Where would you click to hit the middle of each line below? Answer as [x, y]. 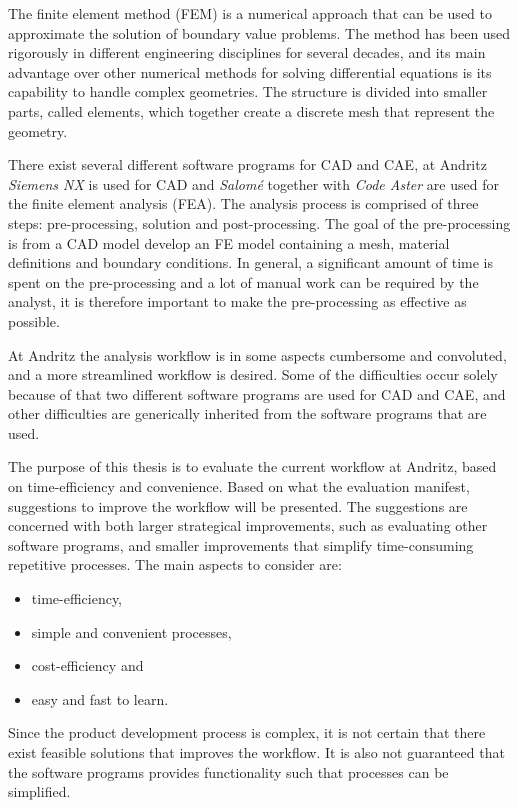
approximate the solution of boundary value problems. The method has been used [259, 32]
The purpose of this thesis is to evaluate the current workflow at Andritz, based [252, 466]
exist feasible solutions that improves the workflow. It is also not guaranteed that [256, 752]
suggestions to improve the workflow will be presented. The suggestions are [238, 505]
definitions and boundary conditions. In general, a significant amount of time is [251, 262]
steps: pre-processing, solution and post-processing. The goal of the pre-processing [259, 222]
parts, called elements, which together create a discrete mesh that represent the [251, 110]
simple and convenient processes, [131, 631]
